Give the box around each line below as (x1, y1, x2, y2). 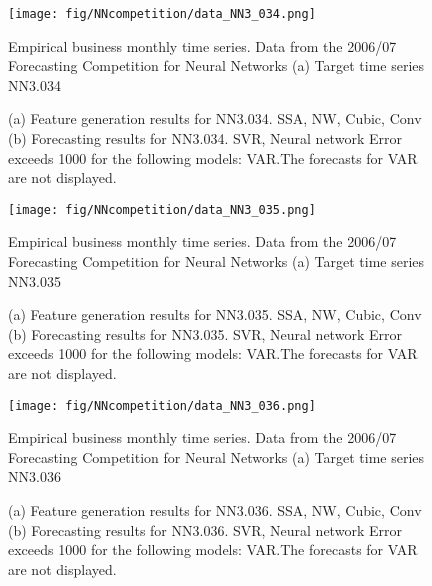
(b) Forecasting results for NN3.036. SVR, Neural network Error (8, 519, 402, 540)
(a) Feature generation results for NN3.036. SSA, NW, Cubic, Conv (8, 500, 422, 521)
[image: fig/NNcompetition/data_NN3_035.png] (8, 202, 316, 217)
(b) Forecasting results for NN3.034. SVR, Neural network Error (8, 128, 402, 149)
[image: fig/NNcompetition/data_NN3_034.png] (8, 7, 316, 21)
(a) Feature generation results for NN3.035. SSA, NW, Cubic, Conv (8, 304, 422, 325)
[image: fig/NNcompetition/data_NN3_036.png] (8, 398, 316, 413)
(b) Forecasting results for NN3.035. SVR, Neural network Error (8, 323, 402, 344)
